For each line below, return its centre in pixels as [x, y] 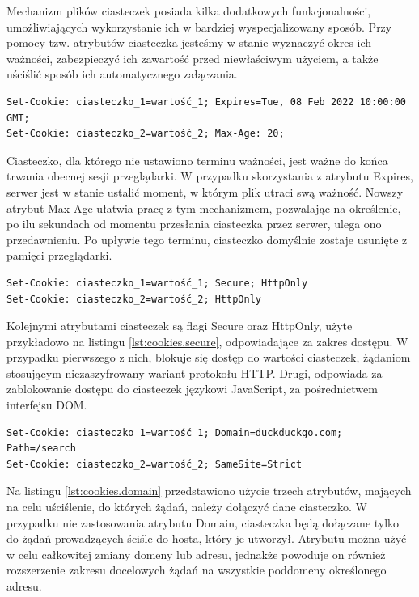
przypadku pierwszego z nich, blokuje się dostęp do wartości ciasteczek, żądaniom [209, 357]
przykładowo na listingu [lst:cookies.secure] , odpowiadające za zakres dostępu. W [207, 341]
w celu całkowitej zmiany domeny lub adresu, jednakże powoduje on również [196, 554]
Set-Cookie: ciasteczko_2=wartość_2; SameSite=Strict [154, 464]
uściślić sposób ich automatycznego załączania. [122, 74]
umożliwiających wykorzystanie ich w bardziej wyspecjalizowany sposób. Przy [199, 26]
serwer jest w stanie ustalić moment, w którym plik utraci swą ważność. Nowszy [205, 191]
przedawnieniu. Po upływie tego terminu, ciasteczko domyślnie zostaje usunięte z [207, 239]
